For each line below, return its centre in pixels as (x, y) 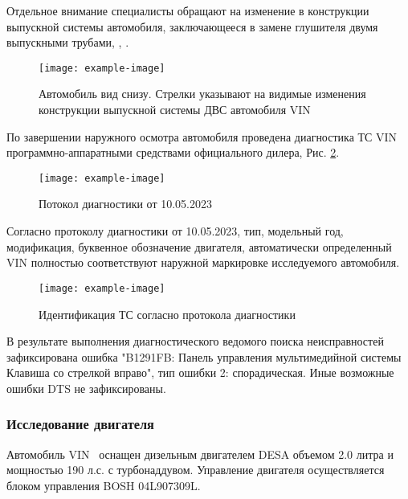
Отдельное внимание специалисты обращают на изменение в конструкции (188, 10)
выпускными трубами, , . (68, 42)
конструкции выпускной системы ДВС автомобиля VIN (175, 110)
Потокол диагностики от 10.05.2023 (125, 204)
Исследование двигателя (80, 424)
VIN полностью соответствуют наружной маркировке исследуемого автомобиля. (203, 262)
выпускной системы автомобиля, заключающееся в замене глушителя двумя (192, 26)
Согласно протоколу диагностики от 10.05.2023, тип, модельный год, (175, 231)
